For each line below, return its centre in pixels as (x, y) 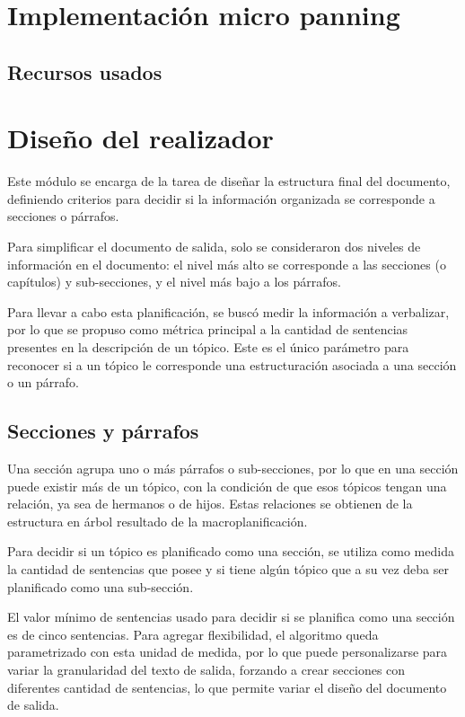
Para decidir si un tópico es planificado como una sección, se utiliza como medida (231, 551)
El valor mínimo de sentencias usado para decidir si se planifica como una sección (231, 617)
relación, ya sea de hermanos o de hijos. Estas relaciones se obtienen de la (210, 504)
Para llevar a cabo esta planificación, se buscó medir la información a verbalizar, (228, 311)
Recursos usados (85, 71)
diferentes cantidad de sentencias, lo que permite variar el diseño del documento (227, 687)
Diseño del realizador (140, 138)
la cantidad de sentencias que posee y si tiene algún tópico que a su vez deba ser (228, 568)
